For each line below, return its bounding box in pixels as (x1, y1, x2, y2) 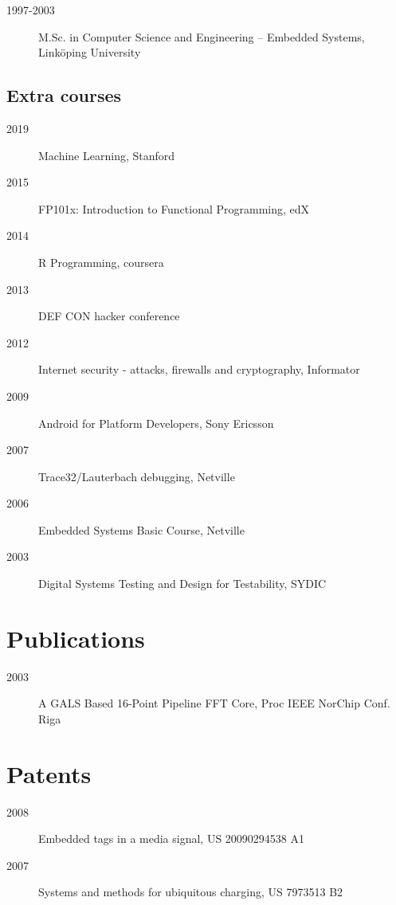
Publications (6, 621, 145, 654)
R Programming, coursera (38, 253, 164, 270)
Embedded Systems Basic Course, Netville (38, 521, 245, 538)
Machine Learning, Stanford (38, 147, 175, 163)
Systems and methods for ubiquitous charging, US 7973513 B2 (38, 883, 343, 900)
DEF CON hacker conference (38, 308, 180, 324)
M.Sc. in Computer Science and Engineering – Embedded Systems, (38, 28, 365, 45)
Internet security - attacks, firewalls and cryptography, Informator (38, 361, 360, 378)
